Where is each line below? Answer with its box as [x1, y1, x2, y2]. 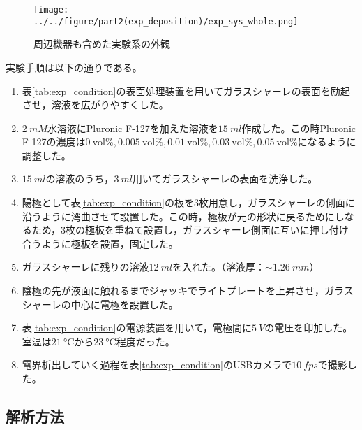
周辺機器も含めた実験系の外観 [33, 36, 170, 51]
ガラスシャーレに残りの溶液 [22, 259, 149, 274]
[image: [33, 5, 69, 15]
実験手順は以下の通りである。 [6, 59, 142, 74]
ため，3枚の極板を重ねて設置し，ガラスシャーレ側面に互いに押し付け [31, 222, 349, 237]
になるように [297, 134, 356, 149]
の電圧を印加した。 [264, 320, 353, 335]
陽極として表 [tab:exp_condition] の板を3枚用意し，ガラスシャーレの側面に [22, 195, 355, 210]
